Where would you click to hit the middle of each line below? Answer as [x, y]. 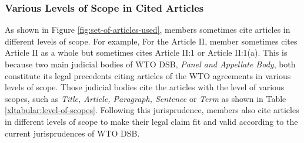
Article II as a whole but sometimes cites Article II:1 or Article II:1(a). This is [146, 52]
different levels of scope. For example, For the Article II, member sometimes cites [151, 41]
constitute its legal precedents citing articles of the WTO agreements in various [148, 75]
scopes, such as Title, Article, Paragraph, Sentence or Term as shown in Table [146, 98]
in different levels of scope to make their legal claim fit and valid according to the [151, 121]
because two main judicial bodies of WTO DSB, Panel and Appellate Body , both [150, 64]
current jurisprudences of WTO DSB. [72, 133]
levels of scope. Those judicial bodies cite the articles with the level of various [145, 87]
